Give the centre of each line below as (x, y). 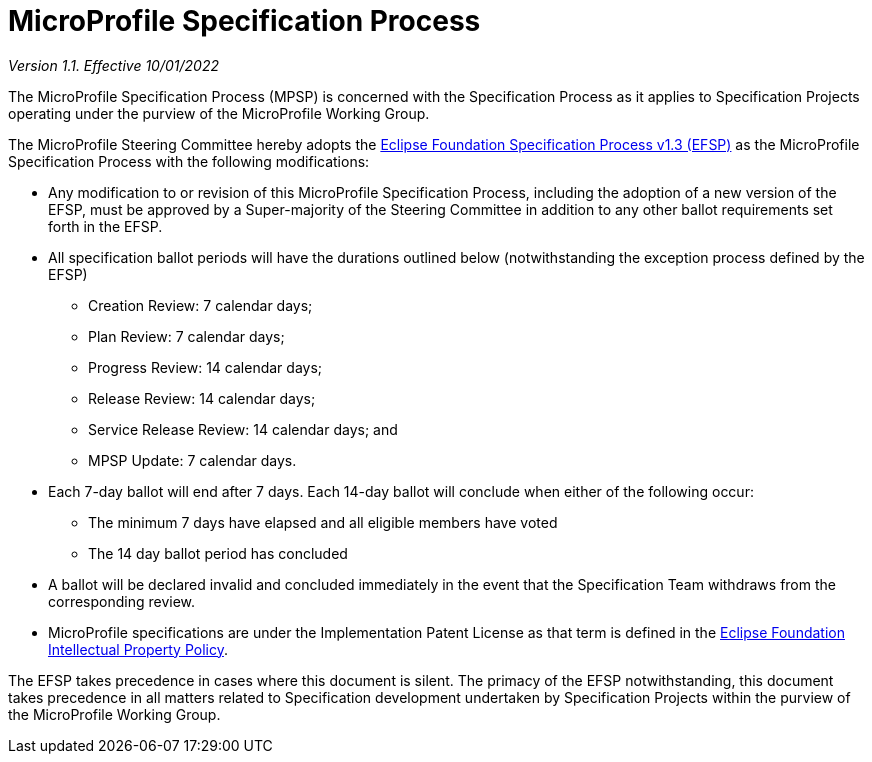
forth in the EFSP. (105, 226)
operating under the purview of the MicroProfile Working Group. (219, 113)
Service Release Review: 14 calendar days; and (243, 429)
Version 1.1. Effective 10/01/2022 (114, 65)
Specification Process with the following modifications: (189, 161)
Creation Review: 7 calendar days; (200, 305)
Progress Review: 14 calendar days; (205, 367)
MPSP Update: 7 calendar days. (192, 460)
